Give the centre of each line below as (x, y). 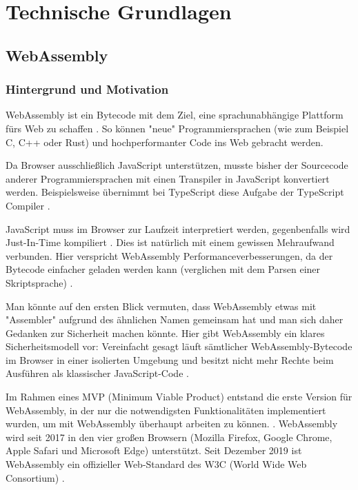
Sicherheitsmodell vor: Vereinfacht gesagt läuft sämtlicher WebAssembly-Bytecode (179, 346)
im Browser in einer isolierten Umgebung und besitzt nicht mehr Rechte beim (170, 359)
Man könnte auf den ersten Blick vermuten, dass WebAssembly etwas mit (161, 306)
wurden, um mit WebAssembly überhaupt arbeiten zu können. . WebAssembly (172, 423)
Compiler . (28, 205)
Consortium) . (35, 477)
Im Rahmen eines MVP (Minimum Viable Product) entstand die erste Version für (179, 397)
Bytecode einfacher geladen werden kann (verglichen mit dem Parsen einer (163, 269)
